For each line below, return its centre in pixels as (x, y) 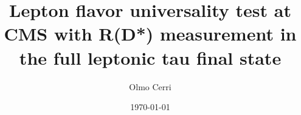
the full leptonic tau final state (150, 57)
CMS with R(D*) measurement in (150, 34)
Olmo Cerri (150, 86)
